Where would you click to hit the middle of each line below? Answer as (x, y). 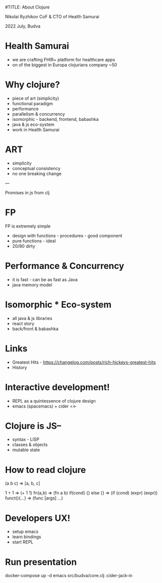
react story (23, 323)
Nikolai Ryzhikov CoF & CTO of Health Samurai (52, 16)
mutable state (26, 450)
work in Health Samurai (36, 129)
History (20, 367)
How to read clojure (46, 470)
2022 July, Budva (23, 26)
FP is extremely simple (28, 226)
